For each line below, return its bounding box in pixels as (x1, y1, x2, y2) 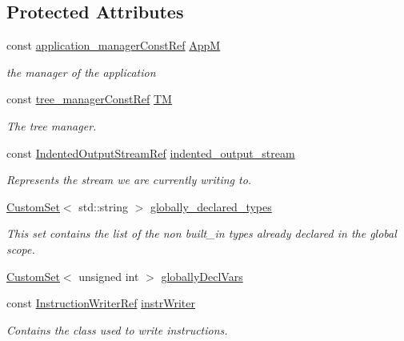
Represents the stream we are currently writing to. (6, 171, 252, 188)
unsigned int (78, 267, 139, 284)
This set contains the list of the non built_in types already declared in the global (6, 225, 397, 242)
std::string (78, 198, 128, 215)
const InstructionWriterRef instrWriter (6, 295, 195, 311)
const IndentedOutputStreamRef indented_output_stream (6, 144, 295, 161)
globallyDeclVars (161, 267, 243, 284)
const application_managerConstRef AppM (6, 37, 221, 54)
